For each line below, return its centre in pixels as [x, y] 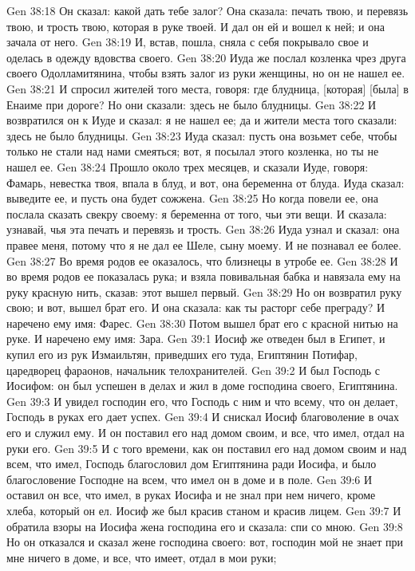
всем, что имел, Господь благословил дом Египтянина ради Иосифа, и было [192, 464]
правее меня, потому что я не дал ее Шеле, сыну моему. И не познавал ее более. [204, 244]
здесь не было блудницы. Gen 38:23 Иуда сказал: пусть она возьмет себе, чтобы [202, 135]
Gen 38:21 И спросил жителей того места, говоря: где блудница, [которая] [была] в [207, 88]
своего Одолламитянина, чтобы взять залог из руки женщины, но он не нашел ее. [206, 73]
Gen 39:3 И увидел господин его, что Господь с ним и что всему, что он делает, [202, 401]
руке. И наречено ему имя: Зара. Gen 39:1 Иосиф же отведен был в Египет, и [196, 339]
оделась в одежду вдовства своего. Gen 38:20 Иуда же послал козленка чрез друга [206, 57]
